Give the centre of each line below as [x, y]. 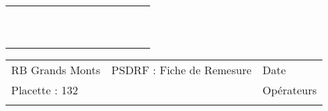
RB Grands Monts [56, 70]
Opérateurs [289, 90]
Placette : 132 [45, 90]
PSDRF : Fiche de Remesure [181, 70]
